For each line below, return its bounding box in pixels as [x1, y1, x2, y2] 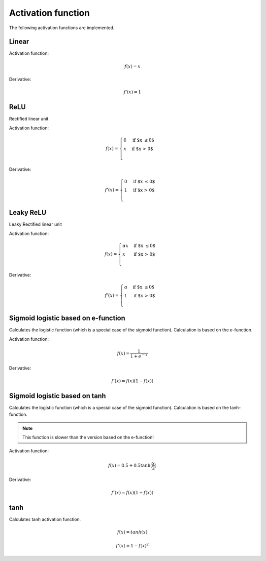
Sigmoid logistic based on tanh [9, 392, 106, 400]
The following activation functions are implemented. [9, 25, 115, 31]
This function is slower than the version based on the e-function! [22, 434, 154, 440]
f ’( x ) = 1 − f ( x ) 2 [116, 542, 149, 549]
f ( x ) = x [124, 63, 140, 69]
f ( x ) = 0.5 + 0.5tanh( [108, 462, 152, 468]
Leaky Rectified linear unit [9, 221, 62, 227]
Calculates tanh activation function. [9, 516, 81, 522]
